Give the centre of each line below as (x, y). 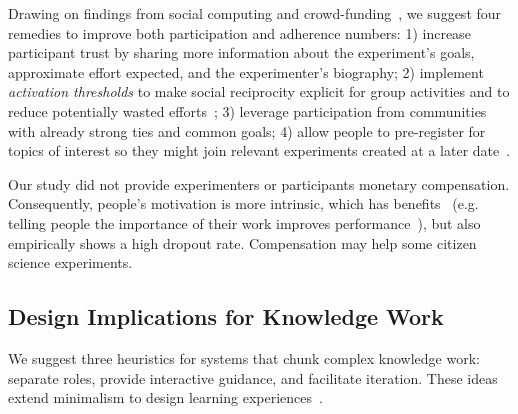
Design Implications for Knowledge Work (226, 316)
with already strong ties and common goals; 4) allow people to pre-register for (247, 130)
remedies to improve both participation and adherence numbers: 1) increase (239, 32)
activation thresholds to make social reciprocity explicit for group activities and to (259, 91)
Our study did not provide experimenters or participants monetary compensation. (259, 183)
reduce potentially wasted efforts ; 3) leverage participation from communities (247, 110)
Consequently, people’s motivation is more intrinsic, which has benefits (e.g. (243, 203)
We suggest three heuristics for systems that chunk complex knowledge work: (244, 357)
